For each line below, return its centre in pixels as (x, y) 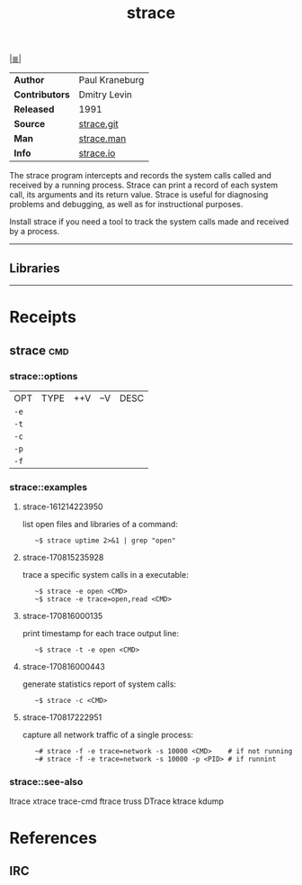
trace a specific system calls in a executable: (105, 575)
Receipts (43, 317)
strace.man (102, 139)
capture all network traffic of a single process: (108, 735)
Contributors (42, 95)
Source (30, 124)
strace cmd (39, 350)
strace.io (97, 153)
